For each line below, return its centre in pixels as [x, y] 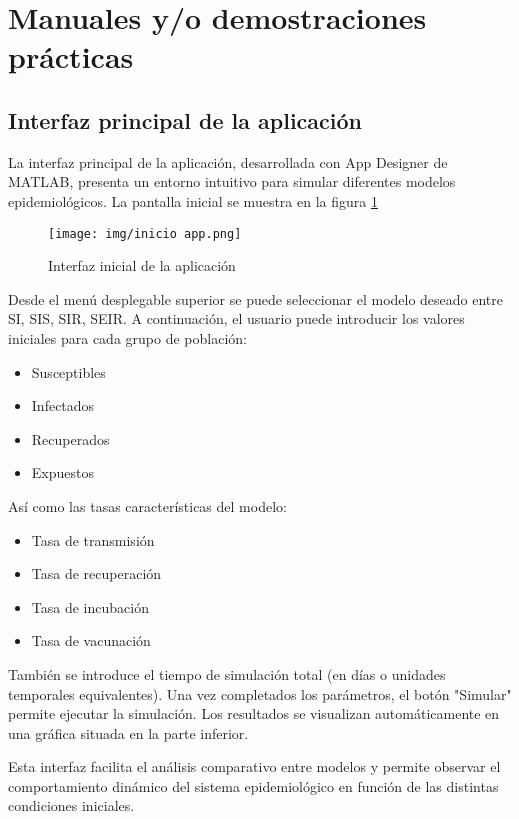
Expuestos [62, 472]
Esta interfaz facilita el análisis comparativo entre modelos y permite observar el [254, 766]
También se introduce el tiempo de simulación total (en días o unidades [227, 673]
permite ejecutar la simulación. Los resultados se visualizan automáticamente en [254, 713]
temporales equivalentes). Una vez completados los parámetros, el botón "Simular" [260, 693]
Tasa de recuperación [96, 573]
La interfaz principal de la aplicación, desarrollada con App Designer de [228, 161]
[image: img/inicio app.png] [145, 233]
